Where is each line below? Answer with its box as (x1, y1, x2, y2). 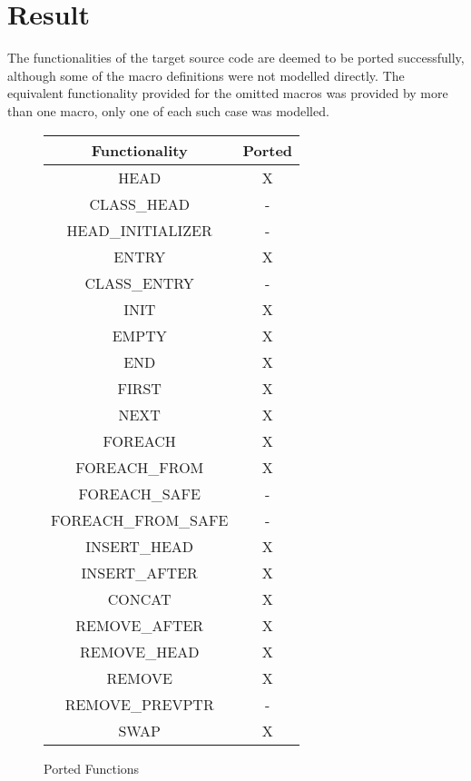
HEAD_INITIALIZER (66, 219, 212, 241)
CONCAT (107, 588, 172, 609)
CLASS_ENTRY (84, 272, 194, 293)
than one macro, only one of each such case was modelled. (7, 101, 329, 120)
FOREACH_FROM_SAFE (51, 509, 229, 530)
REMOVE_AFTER (75, 614, 204, 636)
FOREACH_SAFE (78, 482, 201, 504)
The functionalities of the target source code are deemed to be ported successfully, (7, 48, 465, 67)
